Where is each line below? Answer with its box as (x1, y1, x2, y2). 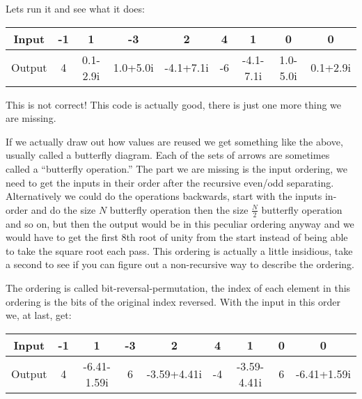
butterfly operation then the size (109, 202, 249, 217)
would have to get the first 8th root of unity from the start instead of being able (6, 230, 348, 244)
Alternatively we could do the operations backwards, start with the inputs (6, 189, 322, 203)
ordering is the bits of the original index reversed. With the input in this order (6, 294, 340, 308)
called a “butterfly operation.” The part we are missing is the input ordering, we (6, 161, 347, 175)
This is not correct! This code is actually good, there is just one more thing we (6, 97, 342, 111)
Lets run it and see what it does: (6, 1, 145, 15)
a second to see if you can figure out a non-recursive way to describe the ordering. (6, 257, 355, 272)
